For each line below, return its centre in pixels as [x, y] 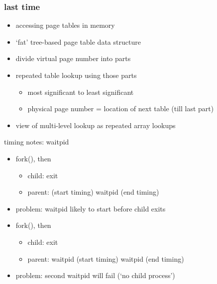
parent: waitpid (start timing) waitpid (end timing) [106, 258]
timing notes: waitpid [37, 142]
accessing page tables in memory [65, 25]
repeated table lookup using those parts [76, 75]
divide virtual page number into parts [73, 58]
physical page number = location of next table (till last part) [121, 108]
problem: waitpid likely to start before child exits [91, 208]
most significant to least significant [81, 92]
